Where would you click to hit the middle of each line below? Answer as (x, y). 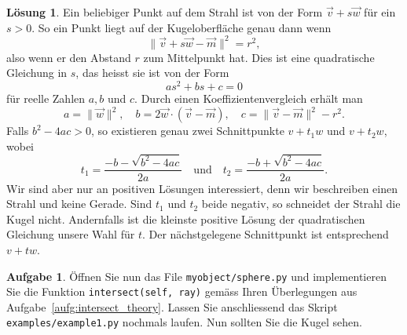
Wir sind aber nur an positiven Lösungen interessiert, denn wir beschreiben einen (202, 188)
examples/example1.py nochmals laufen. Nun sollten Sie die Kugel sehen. (184, 322)
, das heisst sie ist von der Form (152, 73)
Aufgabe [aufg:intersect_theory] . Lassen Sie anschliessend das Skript (172, 306)
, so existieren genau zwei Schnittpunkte (187, 131)
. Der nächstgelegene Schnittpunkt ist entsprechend (265, 234)
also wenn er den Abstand (69, 57)
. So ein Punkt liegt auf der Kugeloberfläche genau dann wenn (181, 27)
